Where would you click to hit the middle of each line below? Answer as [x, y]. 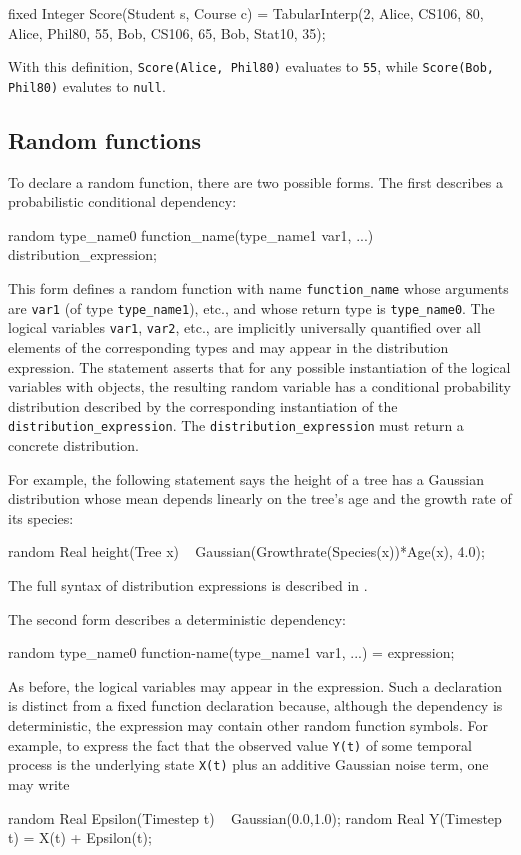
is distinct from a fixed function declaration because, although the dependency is [255, 705]
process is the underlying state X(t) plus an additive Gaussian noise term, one [248, 764]
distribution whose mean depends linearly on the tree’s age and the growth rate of [260, 498]
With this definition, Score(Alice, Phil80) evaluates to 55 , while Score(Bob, [251, 66]
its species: [41, 517]
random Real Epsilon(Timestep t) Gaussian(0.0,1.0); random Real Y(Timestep [255, 817]
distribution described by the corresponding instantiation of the [203, 405]
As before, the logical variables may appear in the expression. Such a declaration [255, 685]
